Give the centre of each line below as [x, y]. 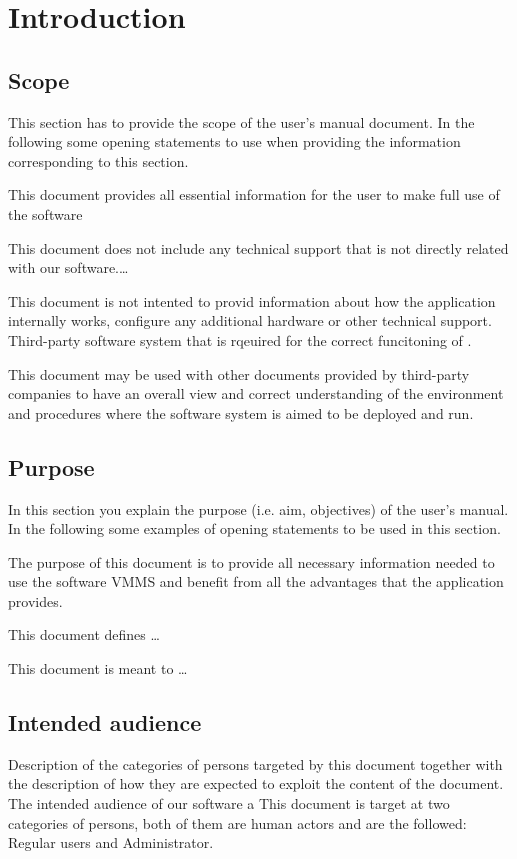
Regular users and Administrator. [111, 842]
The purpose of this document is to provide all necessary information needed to [251, 561]
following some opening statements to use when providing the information [234, 141]
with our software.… [68, 267]
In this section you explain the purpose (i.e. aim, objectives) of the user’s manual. [258, 508]
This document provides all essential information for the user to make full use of [254, 194]
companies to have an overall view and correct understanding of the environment [256, 393]
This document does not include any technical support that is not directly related [258, 247]
